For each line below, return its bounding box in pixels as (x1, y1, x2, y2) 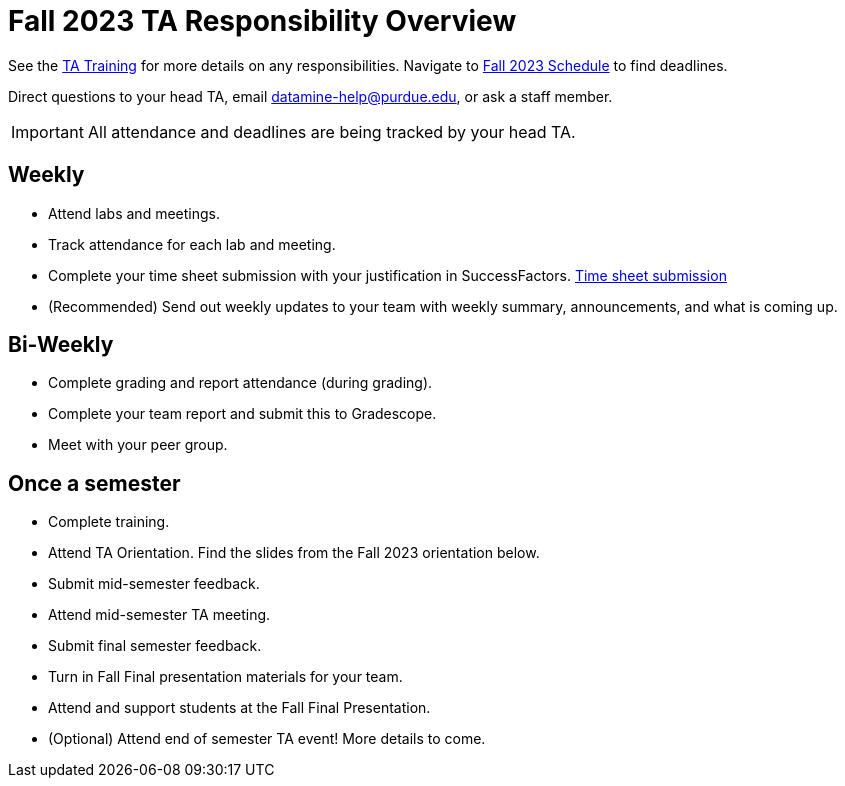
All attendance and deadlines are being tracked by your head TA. (87, 121, 576, 142)
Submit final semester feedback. (48, 637, 262, 655)
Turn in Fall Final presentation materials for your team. (48, 668, 403, 686)
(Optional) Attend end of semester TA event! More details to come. (48, 730, 486, 748)
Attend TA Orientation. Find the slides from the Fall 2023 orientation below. (48, 544, 540, 562)
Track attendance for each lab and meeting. (48, 235, 336, 253)
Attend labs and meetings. (48, 204, 220, 222)
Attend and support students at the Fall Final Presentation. (48, 699, 431, 717)
